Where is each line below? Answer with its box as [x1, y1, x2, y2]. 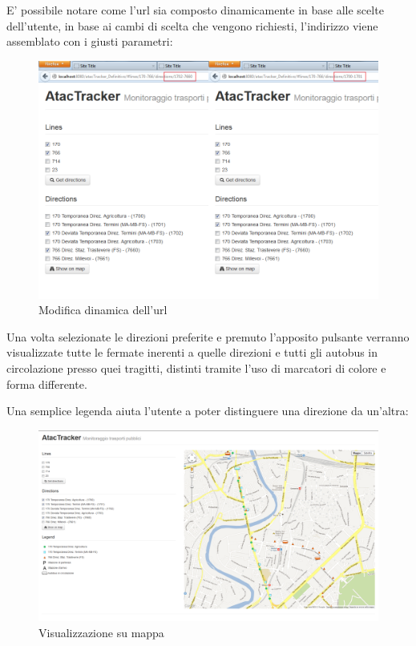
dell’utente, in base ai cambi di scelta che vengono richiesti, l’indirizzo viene [6, 17, 378, 34]
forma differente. [6, 375, 87, 392]
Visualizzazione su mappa [38, 624, 164, 640]
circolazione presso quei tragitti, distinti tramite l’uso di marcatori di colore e [6, 359, 386, 376]
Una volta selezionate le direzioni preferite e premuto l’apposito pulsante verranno [6, 328, 410, 345]
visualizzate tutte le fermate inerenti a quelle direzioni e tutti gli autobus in [6, 344, 378, 361]
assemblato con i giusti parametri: [6, 33, 173, 50]
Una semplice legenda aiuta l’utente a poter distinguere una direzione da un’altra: [6, 402, 409, 419]
